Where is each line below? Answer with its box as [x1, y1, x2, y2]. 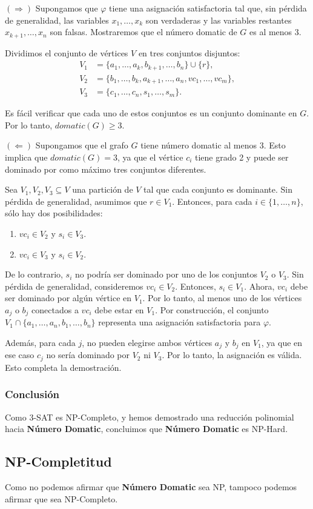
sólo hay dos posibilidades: [5, 207, 103, 219]
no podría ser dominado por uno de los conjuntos [75, 268, 258, 281]
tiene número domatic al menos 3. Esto [140, 139, 286, 151]
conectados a [31, 303, 79, 316]
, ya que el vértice [117, 151, 183, 164]
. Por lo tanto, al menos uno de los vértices [142, 291, 302, 304]
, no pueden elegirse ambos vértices [82, 336, 213, 348]
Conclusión [5, 387, 59, 402]
